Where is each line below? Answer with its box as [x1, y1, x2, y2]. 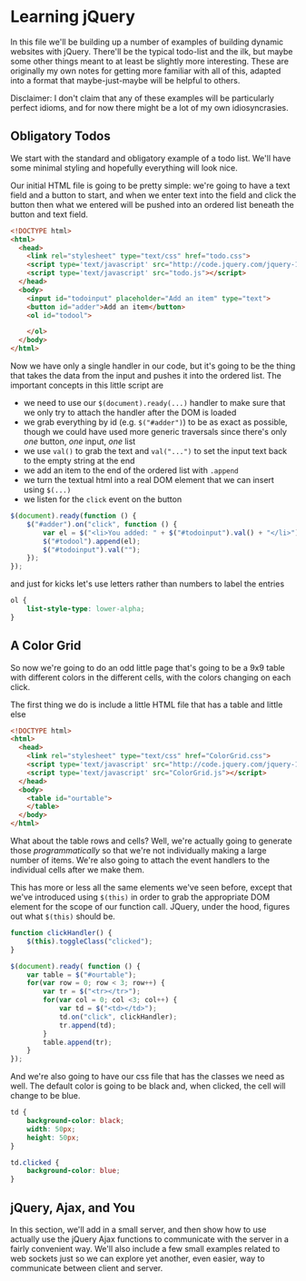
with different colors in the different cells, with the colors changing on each [10, 672, 291, 683]
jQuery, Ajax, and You [10, 1200, 135, 1216]
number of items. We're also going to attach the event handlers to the [10, 855, 271, 866]
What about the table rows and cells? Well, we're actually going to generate [10, 835, 293, 846]
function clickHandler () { [10, 929, 113, 938]
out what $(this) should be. [10, 911, 116, 922]
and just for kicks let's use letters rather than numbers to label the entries [10, 578, 285, 589]
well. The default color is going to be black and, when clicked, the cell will [10, 1080, 286, 1091]
